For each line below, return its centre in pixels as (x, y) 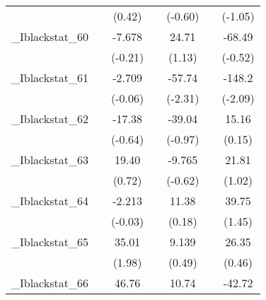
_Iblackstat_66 (50, 283)
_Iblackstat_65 (50, 242)
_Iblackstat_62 (50, 119)
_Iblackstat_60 (50, 36)
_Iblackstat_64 (50, 201)
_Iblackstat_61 (50, 77)
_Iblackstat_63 (50, 160)
